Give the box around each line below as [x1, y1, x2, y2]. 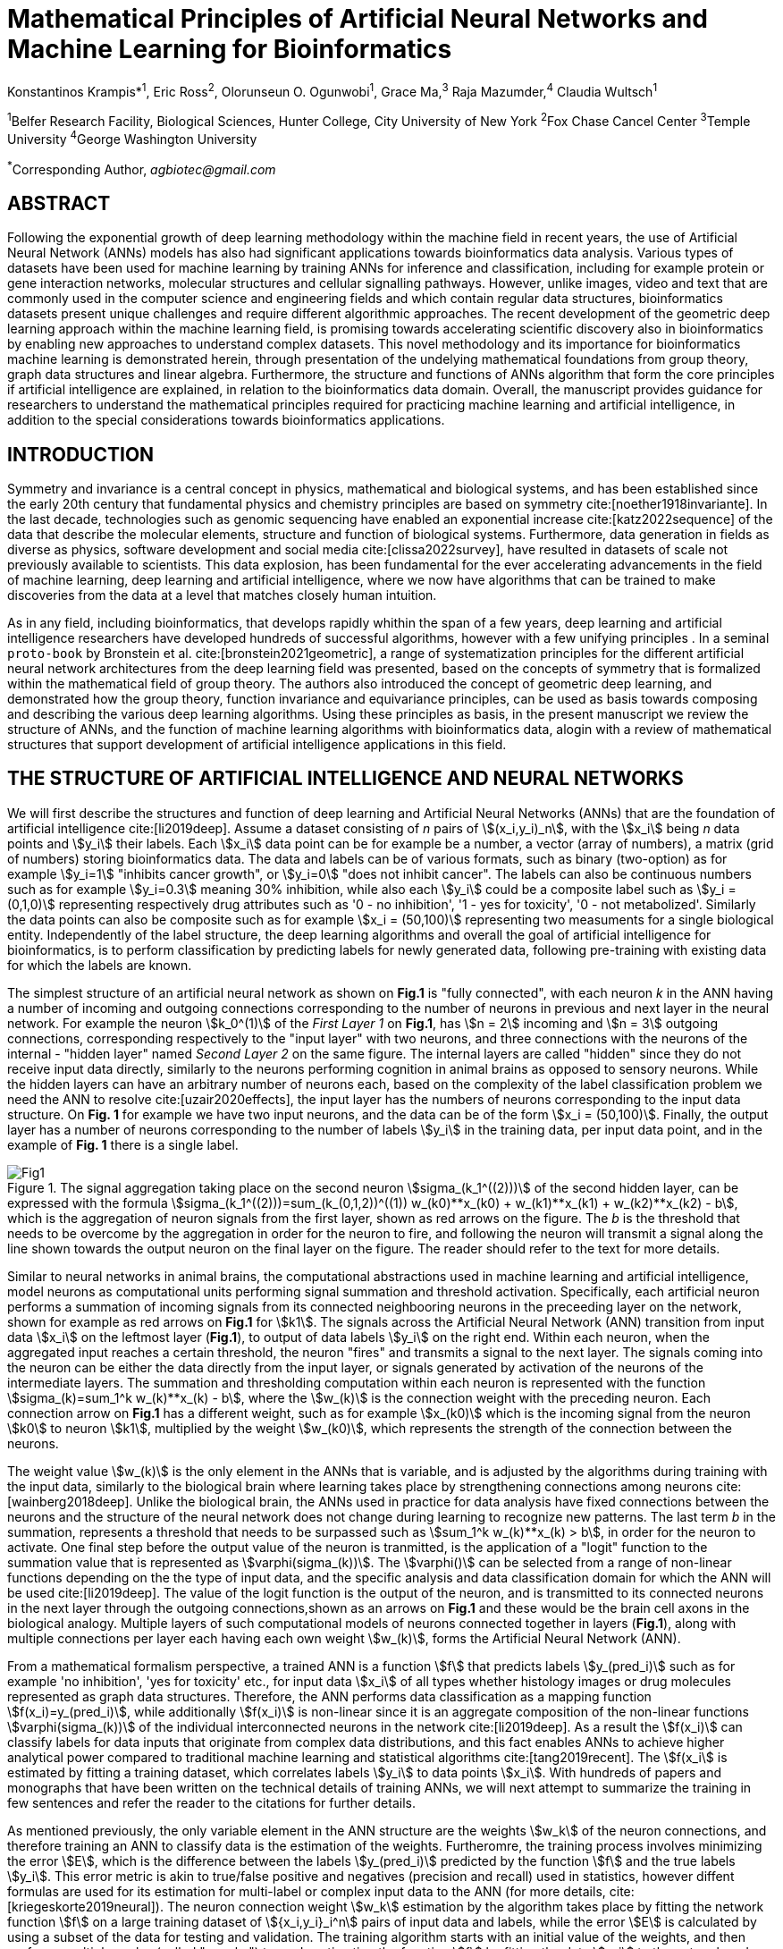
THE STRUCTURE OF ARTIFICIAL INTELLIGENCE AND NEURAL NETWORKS [7, 767, 684, 790]
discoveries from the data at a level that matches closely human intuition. [7, 587, 437, 603]
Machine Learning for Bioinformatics [7, 34, 452, 64]
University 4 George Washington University [7, 129, 257, 147]
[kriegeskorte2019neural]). [7, 1898, 164, 1914]
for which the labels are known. [7, 957, 192, 973]
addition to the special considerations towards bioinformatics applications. [7, 412, 445, 428]
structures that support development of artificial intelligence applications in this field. [7, 737, 507, 753]
